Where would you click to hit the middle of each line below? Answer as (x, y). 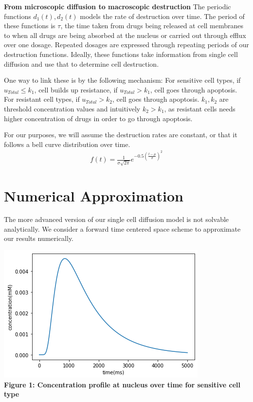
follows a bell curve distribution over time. (67, 144)
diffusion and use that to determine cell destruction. (81, 64)
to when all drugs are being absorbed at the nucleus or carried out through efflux (125, 35)
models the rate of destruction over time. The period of (162, 16)
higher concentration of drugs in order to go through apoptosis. (98, 118)
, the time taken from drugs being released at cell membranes (152, 26)
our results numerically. (39, 238)
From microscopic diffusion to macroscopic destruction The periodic (117, 6)
